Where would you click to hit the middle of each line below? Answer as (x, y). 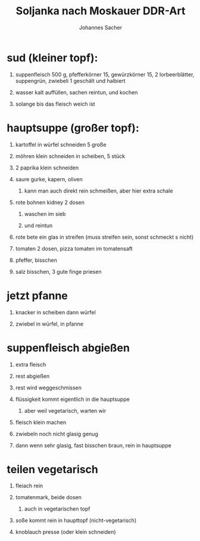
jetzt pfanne (37, 296)
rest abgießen (32, 376)
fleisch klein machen (41, 422)
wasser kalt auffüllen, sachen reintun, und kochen (76, 92)
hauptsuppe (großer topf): (73, 128)
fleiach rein (29, 486)
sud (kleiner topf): (52, 58)
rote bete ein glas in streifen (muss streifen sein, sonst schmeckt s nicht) (104, 237)
